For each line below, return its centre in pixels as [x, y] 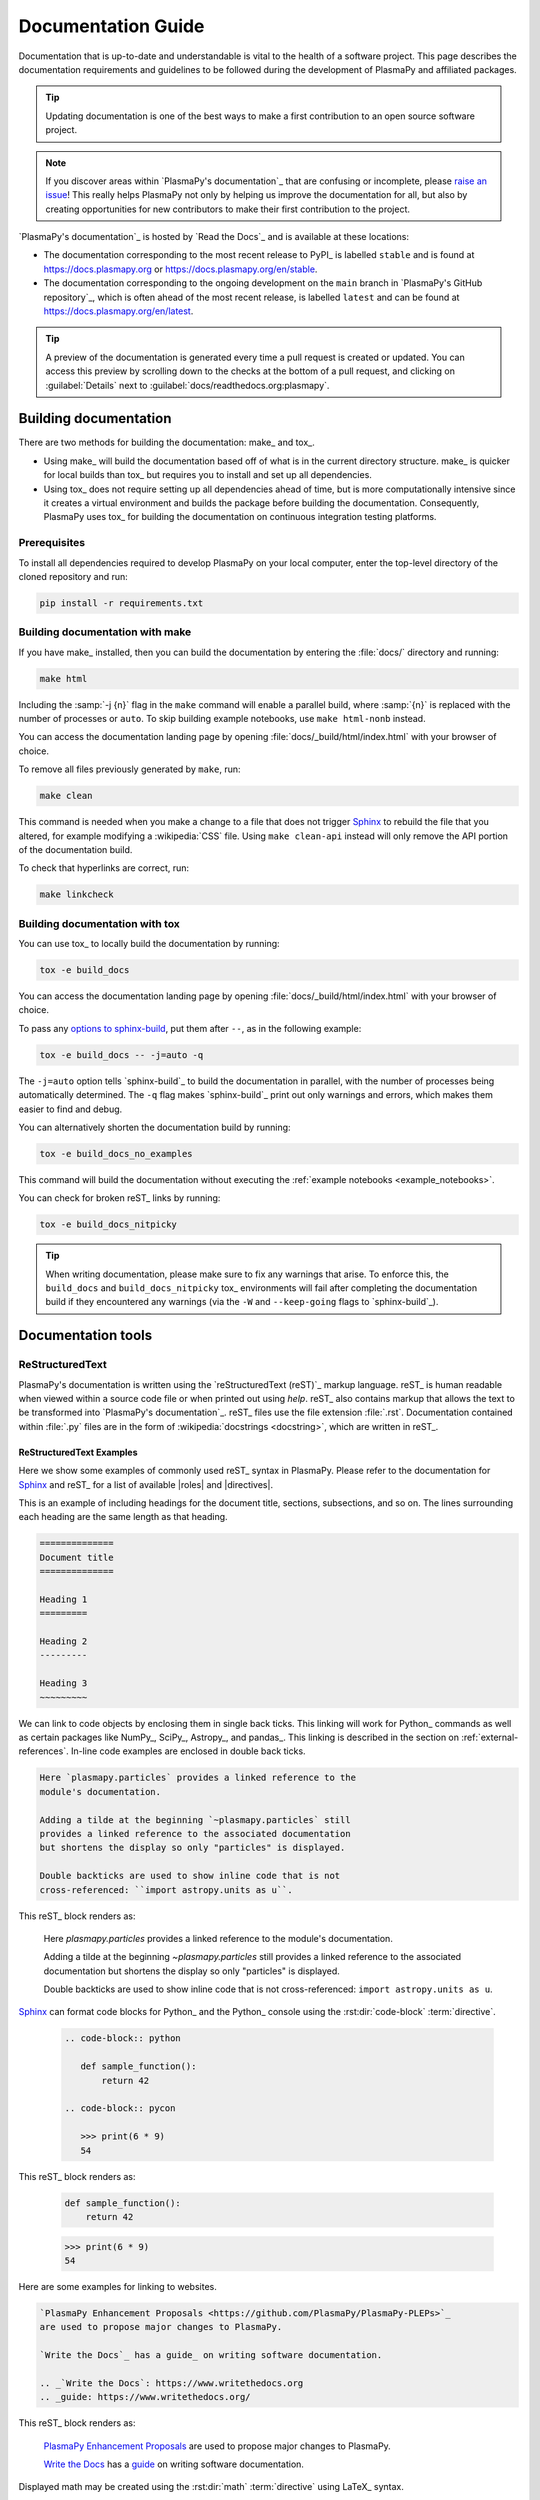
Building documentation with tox [99, 923]
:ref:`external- [490, 1737]
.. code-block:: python [123, 2038]
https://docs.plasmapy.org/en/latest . [118, 311]
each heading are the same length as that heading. [123, 1517]
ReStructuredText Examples [78, 1452]
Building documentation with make [105, 632]
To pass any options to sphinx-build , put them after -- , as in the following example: [190, 1028]
